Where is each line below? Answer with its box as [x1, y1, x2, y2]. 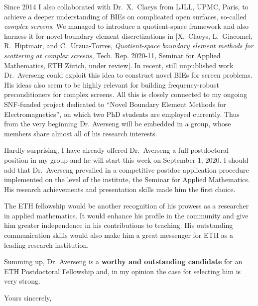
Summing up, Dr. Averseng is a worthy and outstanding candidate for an [4, 256, 243, 267]
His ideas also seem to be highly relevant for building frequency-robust [4, 79, 219, 90]
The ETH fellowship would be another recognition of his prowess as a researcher [4, 201, 249, 211]
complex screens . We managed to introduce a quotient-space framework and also [4, 21, 249, 31]
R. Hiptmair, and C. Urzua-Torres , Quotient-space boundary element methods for [4, 40, 254, 51]
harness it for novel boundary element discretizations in [4, 30, 173, 41]
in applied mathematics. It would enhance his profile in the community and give [4, 210, 249, 220]
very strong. [4, 276, 40, 286]
